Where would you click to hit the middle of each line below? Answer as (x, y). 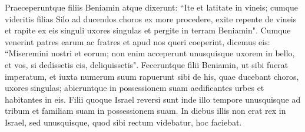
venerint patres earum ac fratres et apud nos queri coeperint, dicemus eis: (137, 41)
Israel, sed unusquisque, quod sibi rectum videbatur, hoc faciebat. (123, 122)
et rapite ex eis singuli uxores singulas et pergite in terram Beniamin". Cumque (148, 30)
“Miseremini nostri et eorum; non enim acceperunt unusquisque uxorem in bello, (150, 53)
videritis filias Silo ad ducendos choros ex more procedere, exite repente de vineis (151, 18)
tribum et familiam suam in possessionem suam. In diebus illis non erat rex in (145, 111)
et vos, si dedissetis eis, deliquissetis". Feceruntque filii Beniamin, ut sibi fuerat (147, 64)
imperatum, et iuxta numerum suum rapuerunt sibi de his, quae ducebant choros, (152, 76)
